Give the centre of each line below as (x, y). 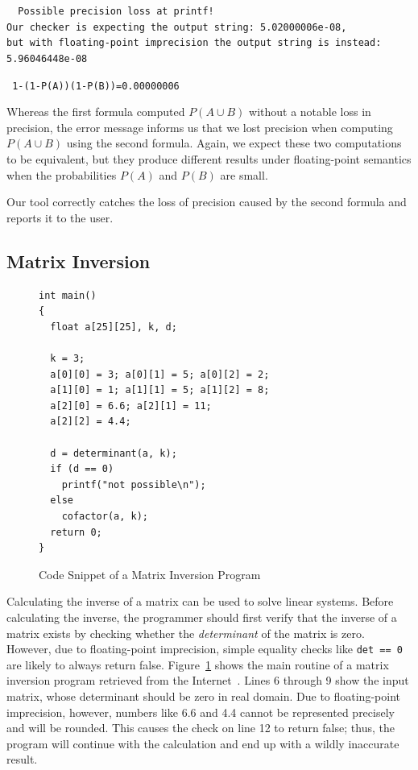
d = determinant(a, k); (114, 453)
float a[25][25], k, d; (114, 327)
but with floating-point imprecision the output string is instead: (194, 43)
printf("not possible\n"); (134, 484)
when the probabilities (62, 174)
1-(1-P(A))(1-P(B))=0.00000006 (96, 86)
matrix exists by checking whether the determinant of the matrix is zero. (186, 633)
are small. (244, 174)
